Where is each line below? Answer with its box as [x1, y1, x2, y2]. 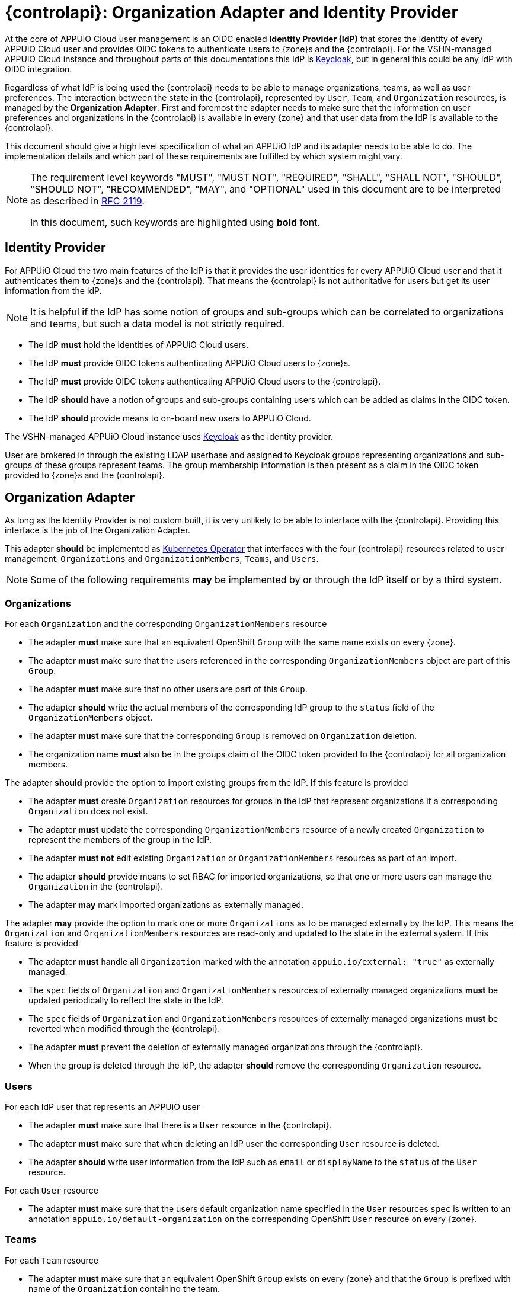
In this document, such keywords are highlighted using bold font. [30, 216, 320, 228]
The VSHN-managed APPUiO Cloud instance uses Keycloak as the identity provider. [5, 431, 333, 442]
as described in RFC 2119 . [30, 194, 145, 207]
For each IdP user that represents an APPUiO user [5, 1101, 200, 1112]
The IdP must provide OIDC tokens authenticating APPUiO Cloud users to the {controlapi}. [28, 376, 381, 386]
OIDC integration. [5, 63, 72, 74]
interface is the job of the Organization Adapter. [5, 525, 190, 536]
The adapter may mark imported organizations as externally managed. [28, 900, 304, 910]
